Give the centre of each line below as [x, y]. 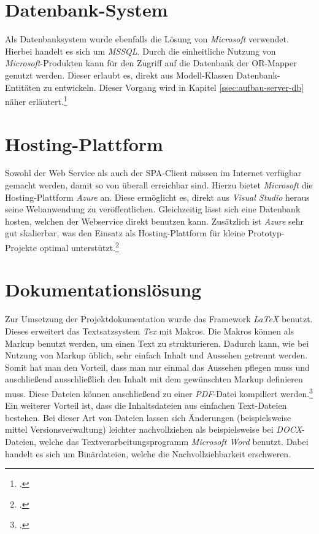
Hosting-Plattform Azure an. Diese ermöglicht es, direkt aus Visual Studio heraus [157, 197]
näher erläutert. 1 [36, 100]
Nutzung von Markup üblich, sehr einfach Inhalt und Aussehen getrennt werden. [156, 355]
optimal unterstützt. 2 [79, 246]
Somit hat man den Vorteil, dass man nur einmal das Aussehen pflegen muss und [157, 367]
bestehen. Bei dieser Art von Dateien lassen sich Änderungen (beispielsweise [148, 417]
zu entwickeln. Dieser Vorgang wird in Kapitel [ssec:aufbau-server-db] [174, 87]
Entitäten [23, 87]
